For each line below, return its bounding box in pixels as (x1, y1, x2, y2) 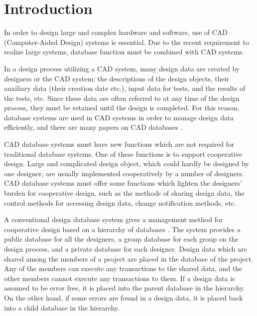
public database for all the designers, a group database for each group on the (4, 234, 239, 244)
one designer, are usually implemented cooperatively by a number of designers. (4, 168, 244, 178)
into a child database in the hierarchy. (4, 302, 120, 313)
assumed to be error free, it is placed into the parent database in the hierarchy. (4, 283, 245, 293)
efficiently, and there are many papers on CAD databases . (4, 122, 183, 132)
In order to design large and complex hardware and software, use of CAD (4, 27, 228, 37)
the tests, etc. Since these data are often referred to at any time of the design (4, 92, 240, 103)
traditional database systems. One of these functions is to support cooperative (4, 148, 243, 159)
